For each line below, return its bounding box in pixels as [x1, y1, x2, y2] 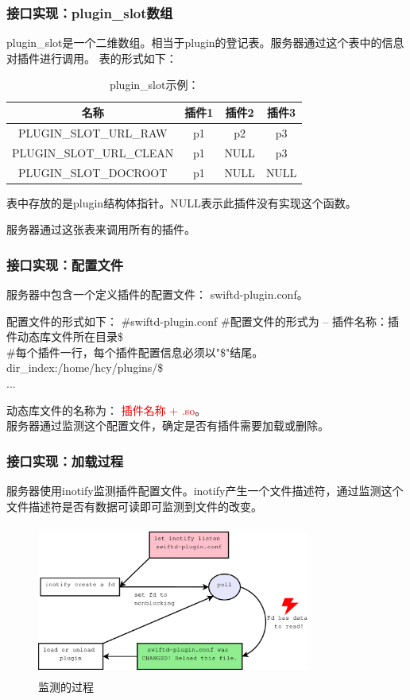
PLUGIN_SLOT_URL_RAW [17, 124, 168, 141]
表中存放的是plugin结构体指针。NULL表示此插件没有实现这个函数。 [6, 194, 357, 211]
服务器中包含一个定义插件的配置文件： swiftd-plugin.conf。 [6, 286, 308, 303]
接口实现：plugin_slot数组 [6, 2, 173, 22]
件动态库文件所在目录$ [6, 328, 123, 345]
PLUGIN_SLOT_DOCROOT [17, 164, 168, 180]
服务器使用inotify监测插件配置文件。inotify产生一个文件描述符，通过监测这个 [6, 482, 404, 498]
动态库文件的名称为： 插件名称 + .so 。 [6, 401, 207, 418]
